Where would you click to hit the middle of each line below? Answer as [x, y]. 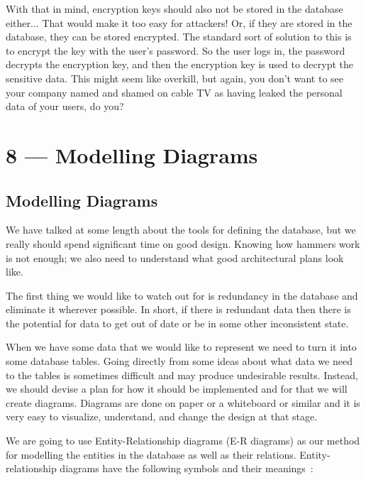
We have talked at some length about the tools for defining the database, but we [181, 230]
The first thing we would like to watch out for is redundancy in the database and [182, 295]
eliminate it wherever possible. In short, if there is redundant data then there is [178, 309]
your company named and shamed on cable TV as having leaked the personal [174, 92]
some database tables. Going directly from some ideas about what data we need [179, 361]
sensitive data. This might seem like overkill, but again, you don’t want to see [174, 78]
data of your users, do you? [65, 106]
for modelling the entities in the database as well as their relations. [151, 454]
